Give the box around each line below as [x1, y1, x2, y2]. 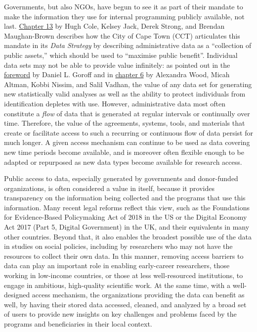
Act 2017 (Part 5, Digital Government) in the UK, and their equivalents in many [4, 222, 250, 232]
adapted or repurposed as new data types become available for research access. [4, 156, 242, 167]
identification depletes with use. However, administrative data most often [4, 98, 225, 108]
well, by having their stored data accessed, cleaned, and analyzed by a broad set [4, 299, 247, 309]
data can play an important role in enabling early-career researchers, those [4, 260, 230, 271]
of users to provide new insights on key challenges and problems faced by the [4, 309, 237, 319]
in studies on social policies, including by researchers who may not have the [4, 241, 233, 251]
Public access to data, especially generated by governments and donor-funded [4, 173, 238, 184]
